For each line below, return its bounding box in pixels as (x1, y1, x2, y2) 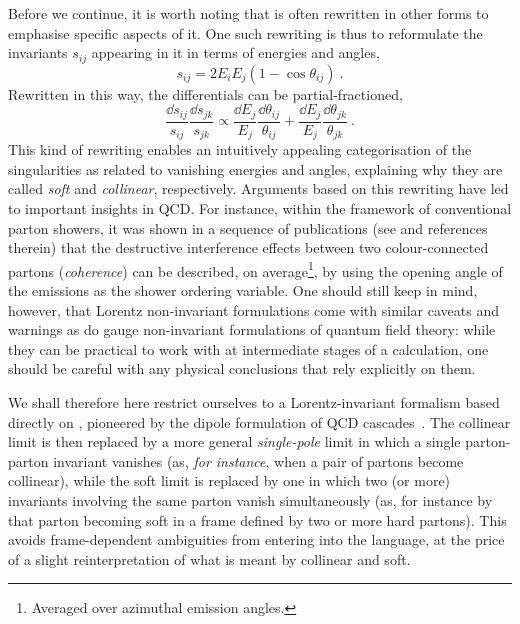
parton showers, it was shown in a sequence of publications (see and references (8, 217, 488, 238)
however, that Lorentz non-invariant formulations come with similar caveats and (8, 299, 499, 320)
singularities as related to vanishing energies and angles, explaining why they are (8, 158, 503, 179)
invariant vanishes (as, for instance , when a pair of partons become (53, 450, 464, 471)
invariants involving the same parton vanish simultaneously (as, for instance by (8, 489, 493, 510)
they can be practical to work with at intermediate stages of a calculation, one (8, 338, 489, 359)
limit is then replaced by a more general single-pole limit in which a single (8, 431, 461, 452)
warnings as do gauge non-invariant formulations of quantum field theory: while (8, 319, 496, 340)
